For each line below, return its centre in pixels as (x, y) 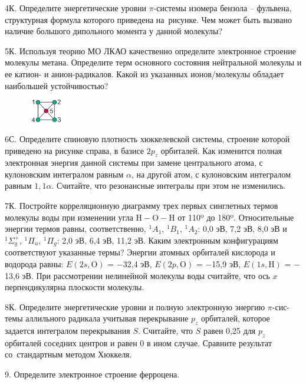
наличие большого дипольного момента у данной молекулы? (114, 31)
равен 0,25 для (230, 331)
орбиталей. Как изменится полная (221, 150)
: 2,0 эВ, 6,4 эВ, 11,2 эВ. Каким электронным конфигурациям (167, 240)
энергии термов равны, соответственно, (75, 229)
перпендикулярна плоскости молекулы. (75, 287)
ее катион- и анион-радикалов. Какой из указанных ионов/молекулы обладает (144, 73)
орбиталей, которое (236, 318)
